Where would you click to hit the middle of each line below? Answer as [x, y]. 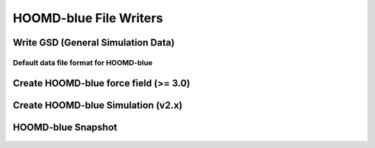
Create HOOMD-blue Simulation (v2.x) [98, 105]
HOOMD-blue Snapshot [65, 127]
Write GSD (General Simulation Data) [94, 43]
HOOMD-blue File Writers [88, 18]
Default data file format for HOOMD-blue [83, 62]
